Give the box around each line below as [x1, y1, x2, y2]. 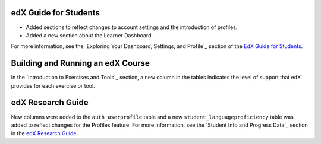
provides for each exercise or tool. [11, 82, 95, 89]
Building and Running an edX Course [11, 58, 150, 68]
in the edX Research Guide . [11, 130, 78, 137]
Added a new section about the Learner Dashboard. [26, 31, 153, 39]
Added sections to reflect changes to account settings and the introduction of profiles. [26, 24, 238, 31]
